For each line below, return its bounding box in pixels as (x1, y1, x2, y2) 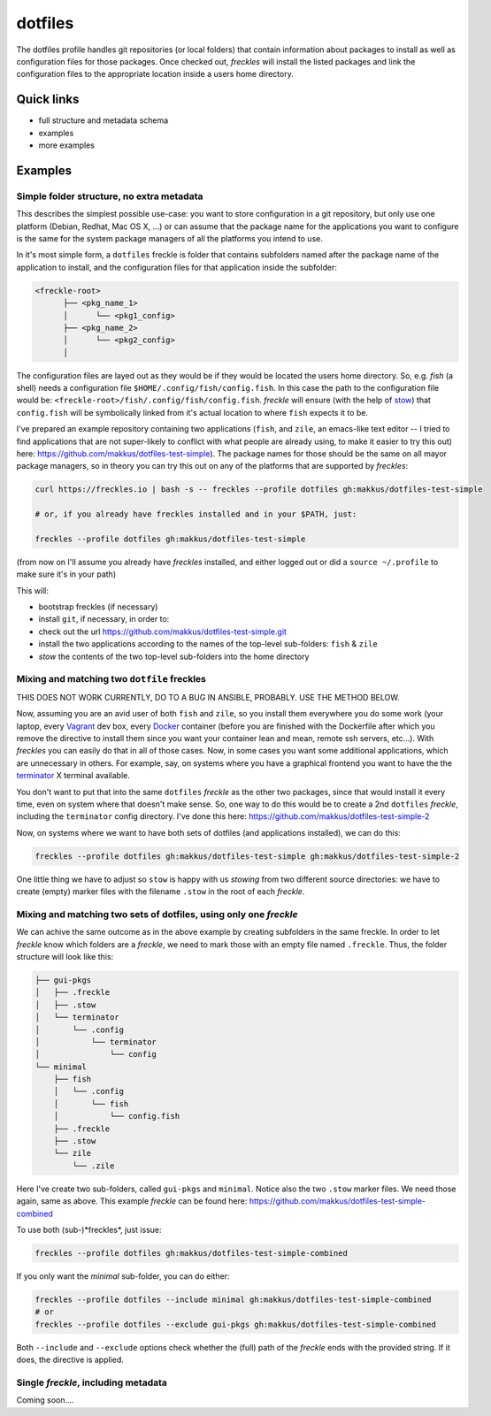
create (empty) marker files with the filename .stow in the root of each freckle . (16, 886, 305, 897)
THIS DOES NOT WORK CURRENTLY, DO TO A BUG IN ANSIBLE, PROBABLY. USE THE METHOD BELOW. (16, 692, 400, 702)
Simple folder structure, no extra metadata (16, 190, 203, 203)
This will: (16, 585, 49, 596)
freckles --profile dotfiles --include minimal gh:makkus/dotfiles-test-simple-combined (35, 1294, 433, 1305)
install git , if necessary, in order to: (38, 614, 170, 624)
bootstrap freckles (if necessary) (38, 601, 158, 612)
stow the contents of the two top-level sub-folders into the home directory (38, 651, 310, 662)
